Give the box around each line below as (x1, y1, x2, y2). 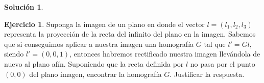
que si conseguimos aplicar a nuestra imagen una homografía (4, 38, 194, 49)
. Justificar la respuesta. (170, 68, 245, 79)
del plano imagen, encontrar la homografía (29, 68, 162, 79)
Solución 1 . (4, 2, 43, 12)
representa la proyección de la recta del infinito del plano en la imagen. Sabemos (4, 29, 256, 39)
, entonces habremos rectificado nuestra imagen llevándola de (69, 48, 260, 59)
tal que (204, 38, 226, 49)
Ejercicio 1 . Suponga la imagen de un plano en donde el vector (4, 18, 205, 29)
